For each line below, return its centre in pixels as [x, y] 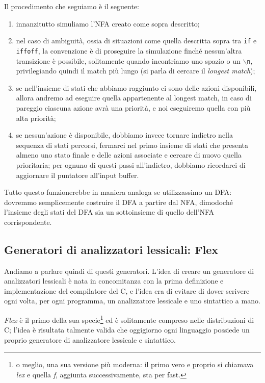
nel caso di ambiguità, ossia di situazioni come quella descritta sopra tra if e [136, 41]
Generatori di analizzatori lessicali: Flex [111, 249]
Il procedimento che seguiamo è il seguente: [72, 6]
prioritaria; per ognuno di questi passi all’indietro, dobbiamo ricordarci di [131, 164]
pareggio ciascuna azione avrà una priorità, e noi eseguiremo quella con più [133, 107]
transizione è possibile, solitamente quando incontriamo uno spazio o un [128, 60]
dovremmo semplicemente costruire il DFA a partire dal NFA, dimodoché [118, 202]
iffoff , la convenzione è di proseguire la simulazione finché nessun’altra [129, 50]
